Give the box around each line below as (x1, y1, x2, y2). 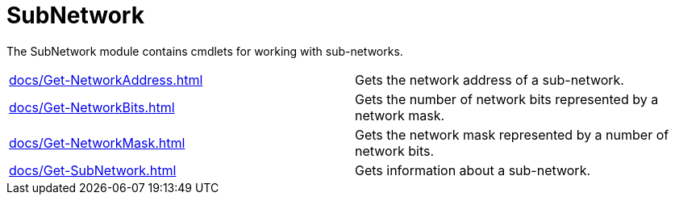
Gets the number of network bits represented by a (355, 90, 659, 107)
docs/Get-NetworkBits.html (9, 98, 175, 115)
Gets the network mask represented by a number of (355, 126, 669, 143)
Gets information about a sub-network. (355, 161, 591, 178)
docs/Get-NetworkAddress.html (9, 71, 203, 88)
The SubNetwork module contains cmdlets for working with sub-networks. (6, 44, 403, 58)
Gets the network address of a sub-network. (355, 71, 624, 88)
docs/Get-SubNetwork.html (9, 161, 177, 178)
